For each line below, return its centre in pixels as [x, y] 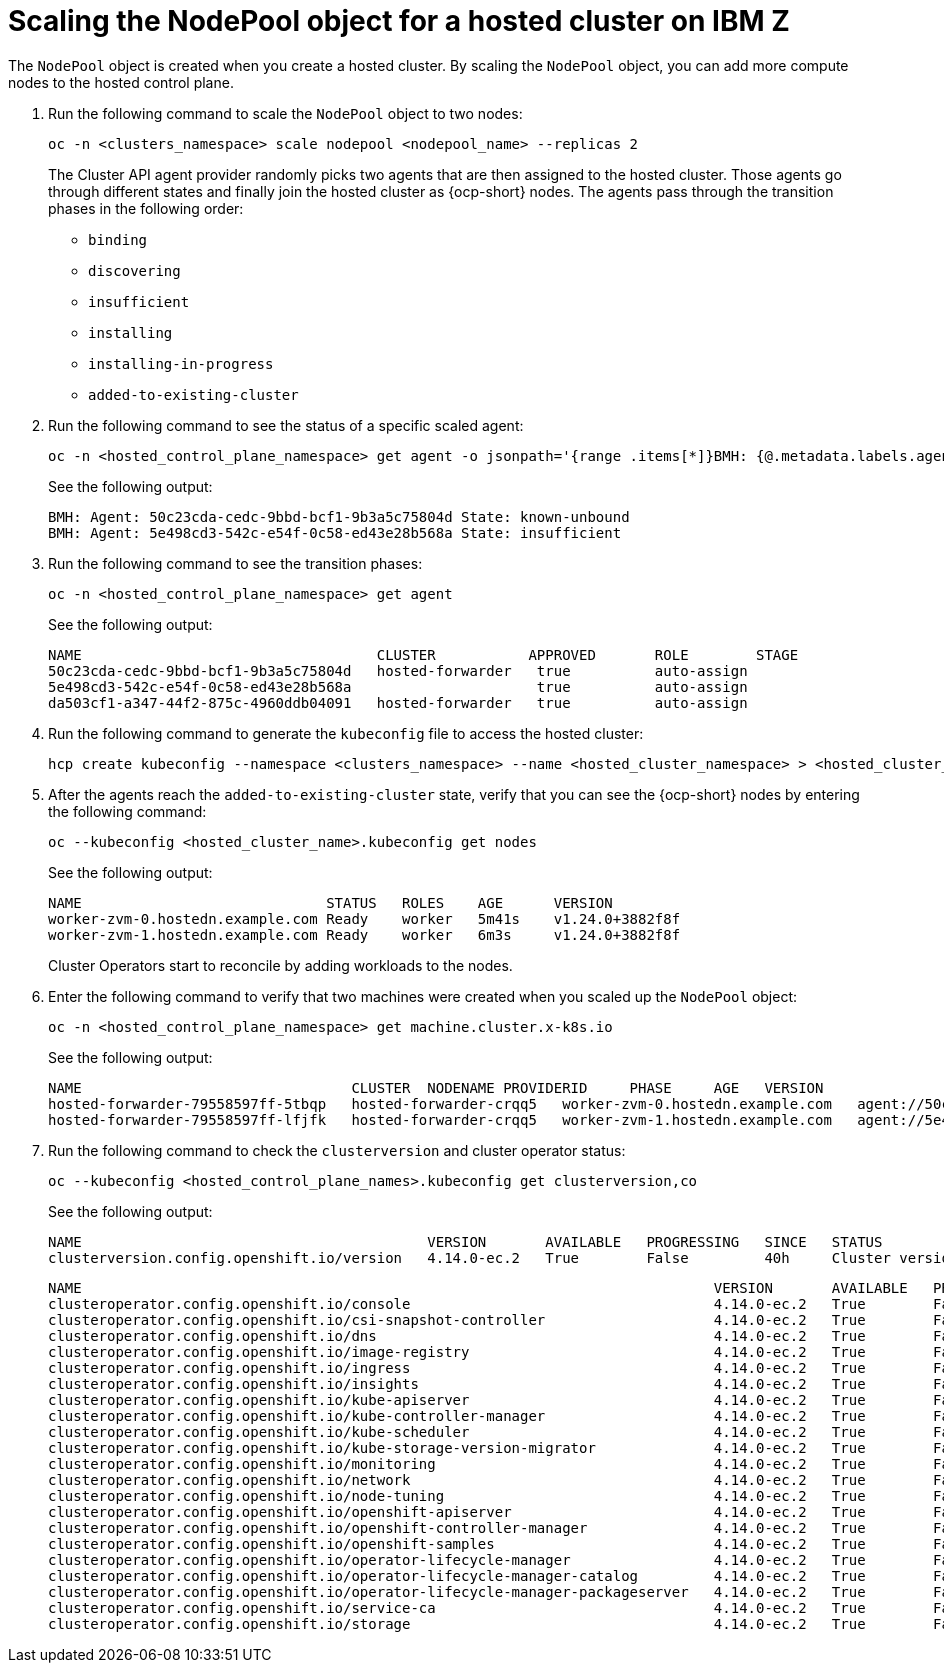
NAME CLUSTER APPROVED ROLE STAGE [423, 654]
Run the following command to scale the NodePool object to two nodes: [285, 113]
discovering [134, 270]
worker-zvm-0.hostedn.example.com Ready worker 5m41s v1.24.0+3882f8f [364, 918]
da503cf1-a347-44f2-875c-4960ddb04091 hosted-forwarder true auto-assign [398, 702]
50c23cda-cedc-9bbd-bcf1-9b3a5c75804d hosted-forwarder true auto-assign [398, 670]
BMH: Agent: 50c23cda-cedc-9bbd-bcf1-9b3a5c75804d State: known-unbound [339, 516]
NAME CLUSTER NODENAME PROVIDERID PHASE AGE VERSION [436, 1087]
